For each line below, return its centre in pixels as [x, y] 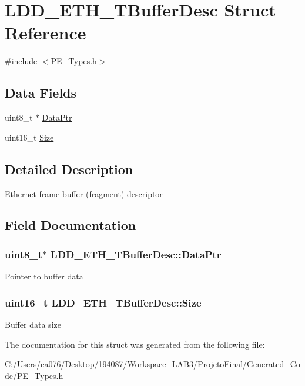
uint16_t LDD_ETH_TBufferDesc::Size [103, 302]
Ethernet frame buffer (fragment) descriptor [84, 193]
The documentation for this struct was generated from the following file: [135, 344]
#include [21, 61]
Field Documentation [71, 225]
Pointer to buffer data [44, 276]
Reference [46, 33]
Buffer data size [33, 324]
